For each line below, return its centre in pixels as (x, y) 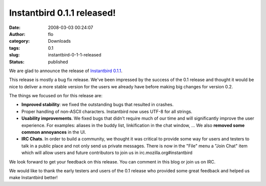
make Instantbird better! (33, 178)
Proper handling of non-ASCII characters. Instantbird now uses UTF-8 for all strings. (107, 111)
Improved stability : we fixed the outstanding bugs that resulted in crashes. (98, 105)
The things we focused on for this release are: (56, 96)
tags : (15, 48)
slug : (14, 55)
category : (19, 41)
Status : (17, 62)
